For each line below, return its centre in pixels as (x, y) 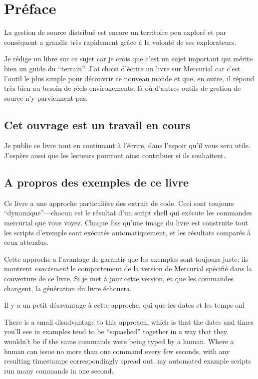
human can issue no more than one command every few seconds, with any (117, 351)
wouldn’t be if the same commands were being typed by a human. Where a (119, 341)
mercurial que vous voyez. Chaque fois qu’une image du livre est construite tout (126, 223)
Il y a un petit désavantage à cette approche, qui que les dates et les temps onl (124, 305)
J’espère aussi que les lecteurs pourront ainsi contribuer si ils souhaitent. (115, 155)
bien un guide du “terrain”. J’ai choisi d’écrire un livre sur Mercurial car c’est (122, 68)
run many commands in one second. (59, 370)
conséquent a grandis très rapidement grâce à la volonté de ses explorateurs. (120, 42)
